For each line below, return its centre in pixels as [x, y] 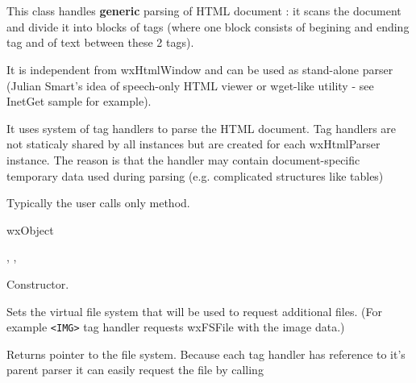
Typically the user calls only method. [98, 203]
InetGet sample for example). [79, 101]
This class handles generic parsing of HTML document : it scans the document [204, 11]
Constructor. [38, 283]
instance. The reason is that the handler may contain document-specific [183, 159]
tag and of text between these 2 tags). [100, 42]
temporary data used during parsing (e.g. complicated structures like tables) [195, 175]
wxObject [30, 229]
